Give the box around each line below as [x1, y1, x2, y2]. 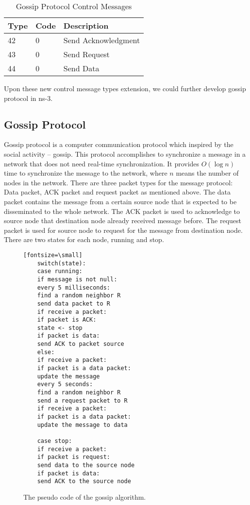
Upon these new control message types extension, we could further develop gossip [4, 83, 246, 93]
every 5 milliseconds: [37, 284, 110, 291]
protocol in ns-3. [4, 93, 53, 103]
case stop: [37, 438, 72, 445]
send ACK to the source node [37, 478, 131, 485]
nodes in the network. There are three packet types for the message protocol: [4, 177, 233, 187]
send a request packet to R [37, 397, 128, 404]
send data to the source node [37, 461, 135, 469]
